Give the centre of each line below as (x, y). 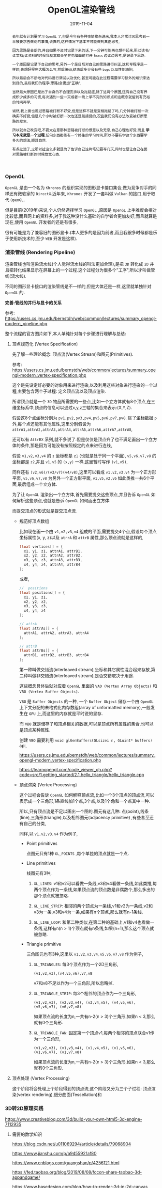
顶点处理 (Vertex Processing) (41, 1078)
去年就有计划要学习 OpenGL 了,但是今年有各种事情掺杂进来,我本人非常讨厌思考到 (79, 36)
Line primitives (41, 863)
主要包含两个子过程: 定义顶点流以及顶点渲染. (62, 391)
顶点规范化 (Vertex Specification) (45, 344)
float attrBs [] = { (39, 651)
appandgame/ (26, 1177)
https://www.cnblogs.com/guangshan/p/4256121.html (66, 1163)
